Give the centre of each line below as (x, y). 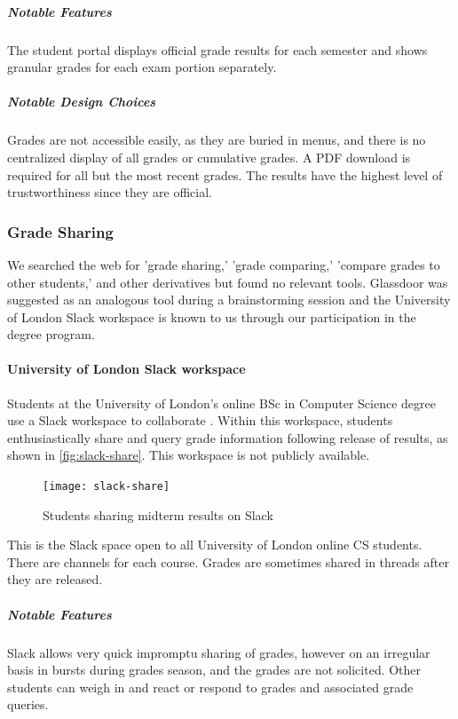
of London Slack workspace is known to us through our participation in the (212, 316)
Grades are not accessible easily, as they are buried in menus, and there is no (217, 140)
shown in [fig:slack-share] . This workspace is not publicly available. (189, 455)
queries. (28, 704)
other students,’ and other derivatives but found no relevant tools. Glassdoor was (228, 282)
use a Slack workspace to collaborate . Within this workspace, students (200, 420)
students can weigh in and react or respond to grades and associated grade (210, 687)
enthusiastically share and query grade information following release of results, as (228, 437)
